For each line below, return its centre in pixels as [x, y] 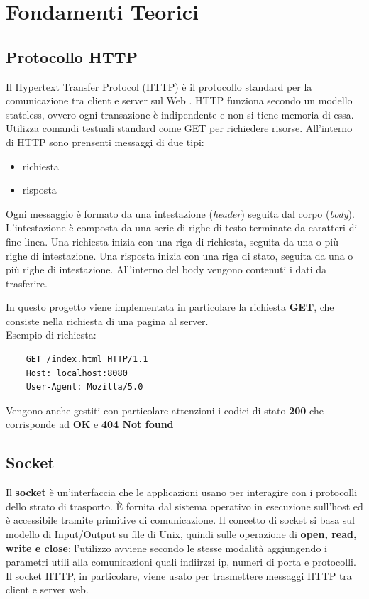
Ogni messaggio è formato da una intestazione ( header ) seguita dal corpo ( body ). [180, 213]
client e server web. [47, 589]
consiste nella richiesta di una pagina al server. [107, 320]
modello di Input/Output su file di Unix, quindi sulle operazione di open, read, [181, 534]
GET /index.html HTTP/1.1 [87, 359]
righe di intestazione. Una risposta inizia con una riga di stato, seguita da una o [180, 255]
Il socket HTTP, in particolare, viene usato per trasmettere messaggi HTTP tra [179, 575]
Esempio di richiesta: [51, 335]
